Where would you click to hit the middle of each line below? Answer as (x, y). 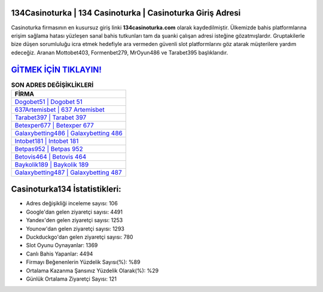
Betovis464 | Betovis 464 (51, 157)
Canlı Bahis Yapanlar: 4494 (60, 254)
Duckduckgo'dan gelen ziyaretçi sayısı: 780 (80, 237)
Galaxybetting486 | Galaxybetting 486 (68, 133)
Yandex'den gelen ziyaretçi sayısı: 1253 (74, 220)
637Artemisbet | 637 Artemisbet (60, 109)
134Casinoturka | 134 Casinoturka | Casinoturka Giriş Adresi (126, 13)
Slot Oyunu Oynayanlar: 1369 (62, 245)
